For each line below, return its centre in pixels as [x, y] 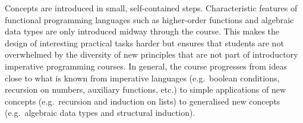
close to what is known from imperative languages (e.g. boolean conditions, [142, 78]
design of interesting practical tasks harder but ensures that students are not [144, 42]
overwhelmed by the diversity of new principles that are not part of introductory [151, 54]
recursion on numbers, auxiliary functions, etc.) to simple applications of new [146, 89]
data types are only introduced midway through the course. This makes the [142, 31]
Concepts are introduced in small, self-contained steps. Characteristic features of [151, 8]
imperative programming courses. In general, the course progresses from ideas [146, 66]
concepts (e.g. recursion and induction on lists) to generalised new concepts [143, 101]
